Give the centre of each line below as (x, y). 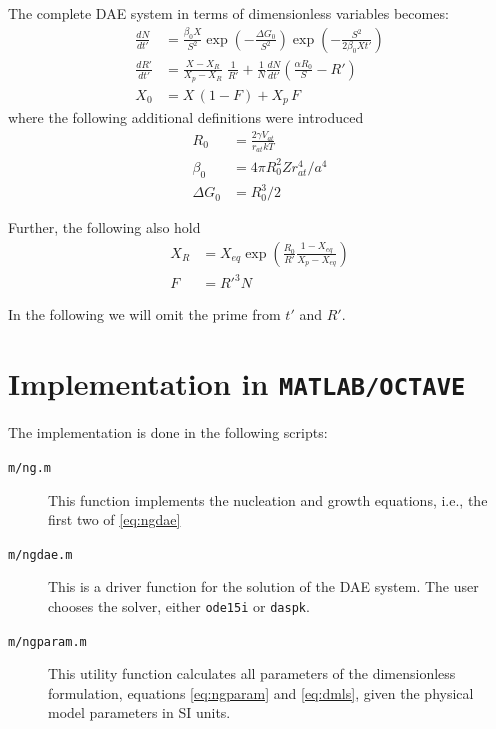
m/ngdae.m (40, 554)
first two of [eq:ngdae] (114, 519)
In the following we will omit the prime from (144, 314)
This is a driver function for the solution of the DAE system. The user (263, 586)
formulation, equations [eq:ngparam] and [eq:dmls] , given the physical (261, 692)
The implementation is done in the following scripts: (168, 432)
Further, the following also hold (104, 227)
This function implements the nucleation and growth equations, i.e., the (268, 499)
